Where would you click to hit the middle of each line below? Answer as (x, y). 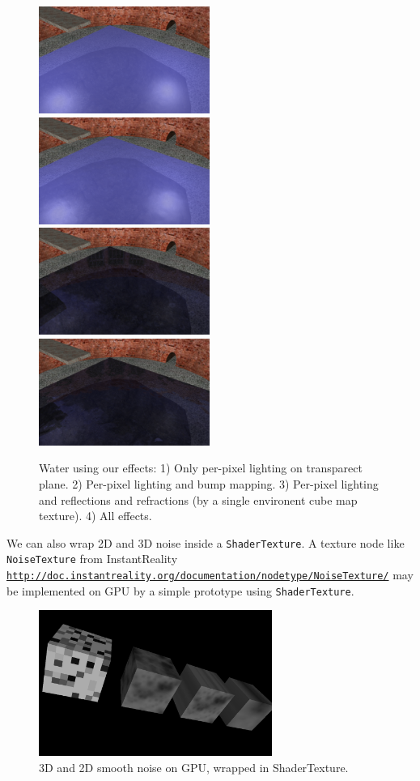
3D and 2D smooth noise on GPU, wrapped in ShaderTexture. (194, 767)
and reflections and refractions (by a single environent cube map (198, 499)
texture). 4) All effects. (95, 516)
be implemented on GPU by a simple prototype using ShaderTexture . (180, 590)
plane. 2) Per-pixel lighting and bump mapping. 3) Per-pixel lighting (209, 483)
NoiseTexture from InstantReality (92, 559)
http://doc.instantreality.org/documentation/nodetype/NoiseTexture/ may (210, 574)
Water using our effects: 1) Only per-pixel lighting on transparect (201, 468)
